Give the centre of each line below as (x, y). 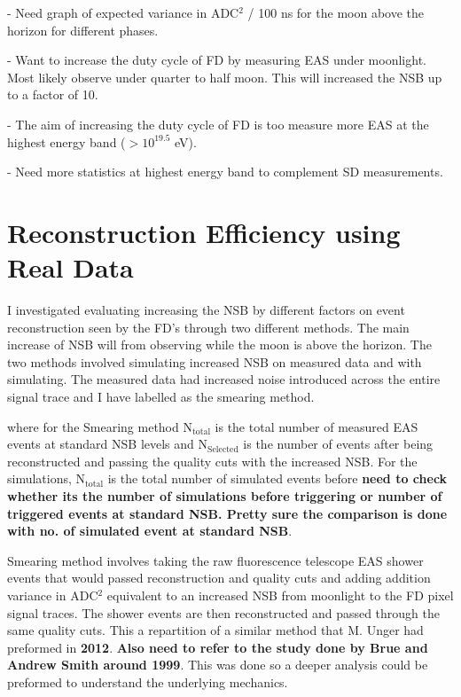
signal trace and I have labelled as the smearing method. (161, 397)
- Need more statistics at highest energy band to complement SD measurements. (225, 172)
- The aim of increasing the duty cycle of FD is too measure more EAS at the (218, 124)
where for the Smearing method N (100, 426)
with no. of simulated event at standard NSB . (150, 531)
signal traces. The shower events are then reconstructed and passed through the (224, 612)
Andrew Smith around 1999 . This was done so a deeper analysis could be (218, 665)
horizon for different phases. (83, 30)
